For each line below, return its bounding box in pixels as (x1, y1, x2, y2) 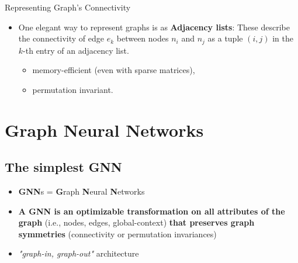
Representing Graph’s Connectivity (5, 1, 131, 13)
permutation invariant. (32, 83, 113, 95)
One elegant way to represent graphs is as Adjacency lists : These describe (18, 20, 290, 33)
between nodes (116, 32, 169, 44)
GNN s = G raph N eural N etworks (18, 185, 145, 197)
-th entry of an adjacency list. (23, 44, 129, 56)
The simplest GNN (5, 158, 122, 176)
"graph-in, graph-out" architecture (18, 247, 139, 259)
